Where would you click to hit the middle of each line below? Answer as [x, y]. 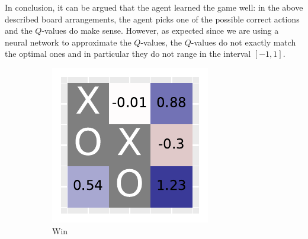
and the [19, 30]
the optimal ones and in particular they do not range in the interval [128, 54]
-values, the [161, 42]
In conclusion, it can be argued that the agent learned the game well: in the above [154, 7]
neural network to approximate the [68, 42]
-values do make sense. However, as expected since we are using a [160, 30]
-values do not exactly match [243, 42]
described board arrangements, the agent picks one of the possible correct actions [152, 19]
